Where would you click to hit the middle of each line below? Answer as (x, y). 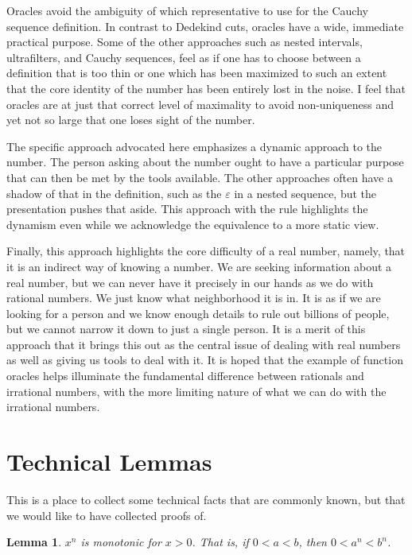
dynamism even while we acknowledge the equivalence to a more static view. (193, 224)
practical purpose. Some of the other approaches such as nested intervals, (185, 42)
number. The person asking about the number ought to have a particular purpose (205, 162)
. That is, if (220, 542)
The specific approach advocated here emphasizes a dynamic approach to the (194, 146)
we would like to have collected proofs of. (107, 515)
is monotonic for (121, 542)
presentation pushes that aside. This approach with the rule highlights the (187, 209)
